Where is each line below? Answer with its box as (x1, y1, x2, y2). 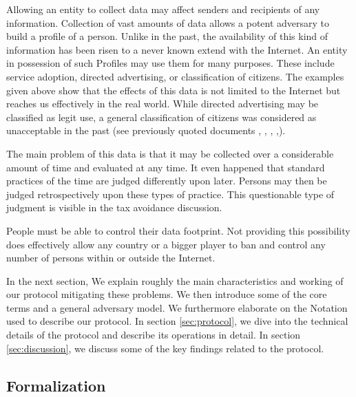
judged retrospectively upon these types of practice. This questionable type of (6, 186, 335, 201)
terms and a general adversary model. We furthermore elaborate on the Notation (6, 300, 348, 314)
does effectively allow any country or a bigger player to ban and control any (6, 237, 326, 251)
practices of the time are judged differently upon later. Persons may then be (6, 173, 327, 188)
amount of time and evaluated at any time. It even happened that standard (6, 160, 325, 174)
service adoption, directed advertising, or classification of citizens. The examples (6, 69, 344, 83)
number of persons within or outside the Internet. (6, 250, 216, 265)
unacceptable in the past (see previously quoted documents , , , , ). (6, 123, 286, 138)
